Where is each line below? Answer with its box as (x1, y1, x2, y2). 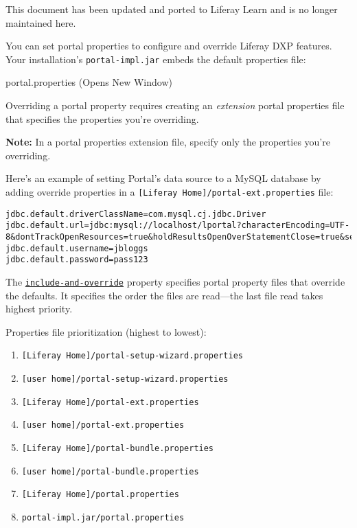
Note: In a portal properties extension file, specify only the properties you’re (5, 135, 330, 149)
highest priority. (5, 301, 73, 316)
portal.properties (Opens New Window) (5, 75, 172, 89)
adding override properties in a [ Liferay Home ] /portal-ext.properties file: (5, 185, 334, 198)
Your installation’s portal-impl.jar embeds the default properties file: (5, 51, 306, 66)
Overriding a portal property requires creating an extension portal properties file (5, 98, 345, 113)
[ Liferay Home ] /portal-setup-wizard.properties (21, 351, 243, 361)
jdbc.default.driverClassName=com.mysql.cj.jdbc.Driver (5, 209, 266, 219)
